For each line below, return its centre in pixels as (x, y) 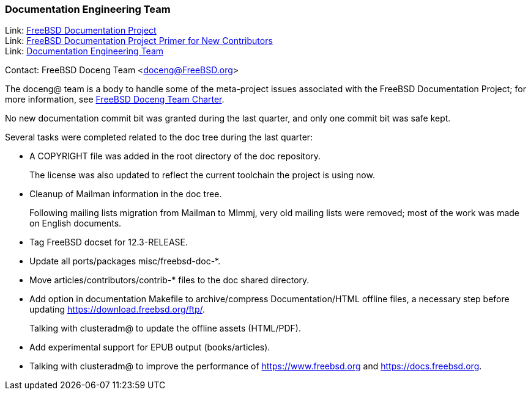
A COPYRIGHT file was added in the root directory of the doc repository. (175, 156)
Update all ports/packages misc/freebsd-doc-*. (125, 261)
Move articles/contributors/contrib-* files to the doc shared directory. (169, 280)
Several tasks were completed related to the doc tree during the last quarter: (159, 137)
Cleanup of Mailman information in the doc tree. (126, 194)
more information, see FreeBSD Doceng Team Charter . (115, 100)
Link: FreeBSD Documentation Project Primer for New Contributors (139, 41)
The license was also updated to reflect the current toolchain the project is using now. (202, 175)
